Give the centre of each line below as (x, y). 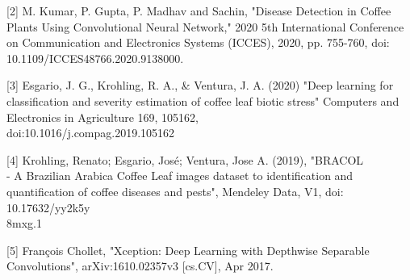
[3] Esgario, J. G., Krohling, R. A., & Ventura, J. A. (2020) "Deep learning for (200, 85)
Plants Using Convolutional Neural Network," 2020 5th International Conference (205, 26)
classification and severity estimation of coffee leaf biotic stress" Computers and (203, 100)
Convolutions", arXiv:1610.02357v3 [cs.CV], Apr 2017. (140, 266)
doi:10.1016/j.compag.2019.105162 (91, 133)
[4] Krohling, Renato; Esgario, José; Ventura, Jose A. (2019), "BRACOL (185, 159)
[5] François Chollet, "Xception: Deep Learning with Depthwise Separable (188, 250)
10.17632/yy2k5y (48, 207)
